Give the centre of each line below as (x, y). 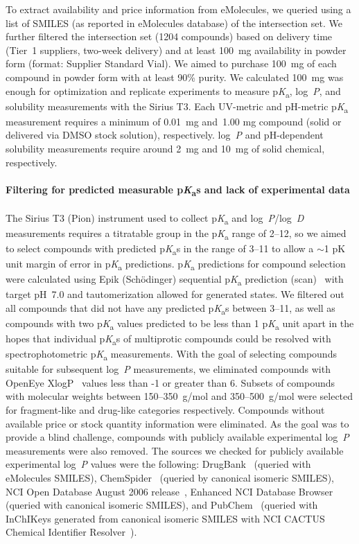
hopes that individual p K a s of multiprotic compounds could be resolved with (168, 339)
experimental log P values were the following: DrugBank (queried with (158, 464)
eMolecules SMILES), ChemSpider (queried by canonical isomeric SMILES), (170, 477)
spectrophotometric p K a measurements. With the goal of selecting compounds (171, 354)
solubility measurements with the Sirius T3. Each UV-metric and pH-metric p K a (177, 107)
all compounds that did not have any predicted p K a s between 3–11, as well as (170, 308)
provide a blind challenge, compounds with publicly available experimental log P (177, 437)
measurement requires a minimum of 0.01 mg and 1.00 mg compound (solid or (174, 121)
